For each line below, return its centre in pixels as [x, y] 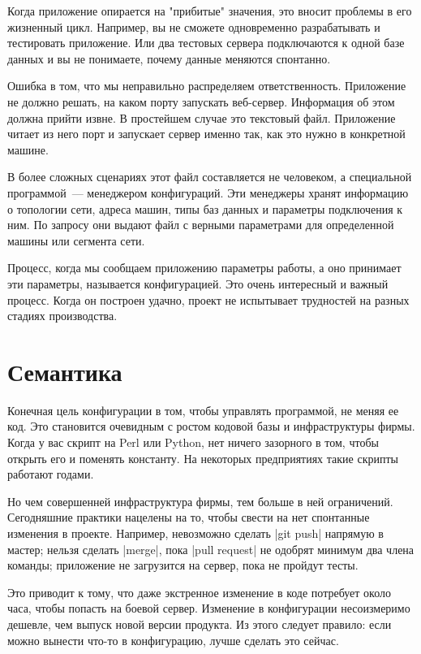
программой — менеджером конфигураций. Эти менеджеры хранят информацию [208, 192]
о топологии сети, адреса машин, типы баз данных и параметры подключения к [205, 208]
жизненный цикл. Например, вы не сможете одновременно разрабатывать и [194, 26]
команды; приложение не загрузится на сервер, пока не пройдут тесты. [183, 565]
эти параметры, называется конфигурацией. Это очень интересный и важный [198, 283]
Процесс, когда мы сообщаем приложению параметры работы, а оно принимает [204, 268]
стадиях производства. [62, 316]
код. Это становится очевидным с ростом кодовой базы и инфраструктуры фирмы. [211, 426]
